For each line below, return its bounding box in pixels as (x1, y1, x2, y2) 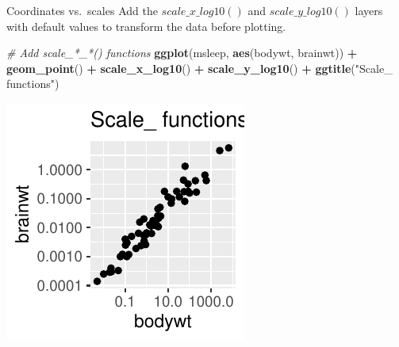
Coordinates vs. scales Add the (6, 2, 158, 18)
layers (355, 2, 383, 18)
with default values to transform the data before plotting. (6, 17, 286, 34)
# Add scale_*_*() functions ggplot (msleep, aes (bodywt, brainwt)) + (6, 44, 358, 61)
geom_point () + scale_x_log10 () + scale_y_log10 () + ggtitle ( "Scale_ (6, 59, 393, 76)
